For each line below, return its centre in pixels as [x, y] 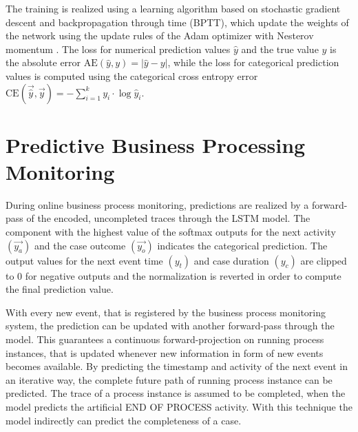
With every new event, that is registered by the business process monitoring [166, 312]
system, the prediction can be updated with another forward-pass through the [170, 326]
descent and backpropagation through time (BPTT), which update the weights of [177, 22]
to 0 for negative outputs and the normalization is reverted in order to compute [173, 275]
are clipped [324, 260]
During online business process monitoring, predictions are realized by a [157, 204]
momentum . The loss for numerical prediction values [118, 49]
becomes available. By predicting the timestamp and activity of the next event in [177, 366]
